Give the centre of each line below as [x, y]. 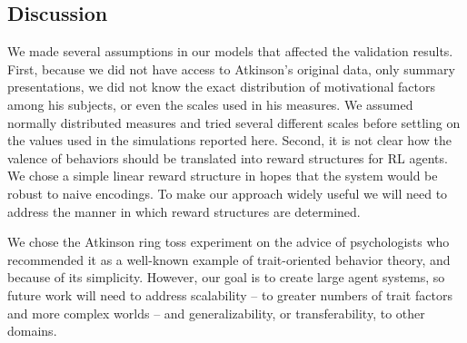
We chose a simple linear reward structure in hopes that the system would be [223, 176]
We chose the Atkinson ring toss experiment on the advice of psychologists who [229, 242]
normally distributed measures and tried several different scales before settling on [234, 122]
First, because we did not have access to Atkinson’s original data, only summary [231, 69]
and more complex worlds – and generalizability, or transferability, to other [216, 313]
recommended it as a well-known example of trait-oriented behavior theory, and [229, 259]
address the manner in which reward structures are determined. [184, 211]
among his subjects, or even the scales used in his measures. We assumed [210, 104]
